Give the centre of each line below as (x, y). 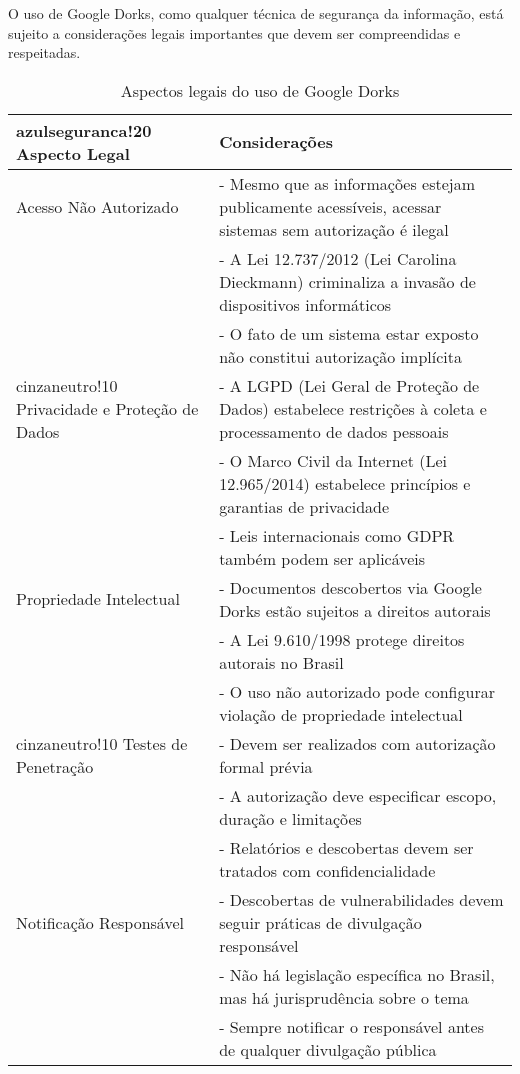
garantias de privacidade (304, 506)
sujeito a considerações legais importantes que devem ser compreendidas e (234, 32)
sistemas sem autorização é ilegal (334, 229)
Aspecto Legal (73, 153)
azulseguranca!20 (84, 130)
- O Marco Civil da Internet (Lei (333, 460)
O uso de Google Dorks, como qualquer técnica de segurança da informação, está (256, 13)
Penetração (55, 766)
